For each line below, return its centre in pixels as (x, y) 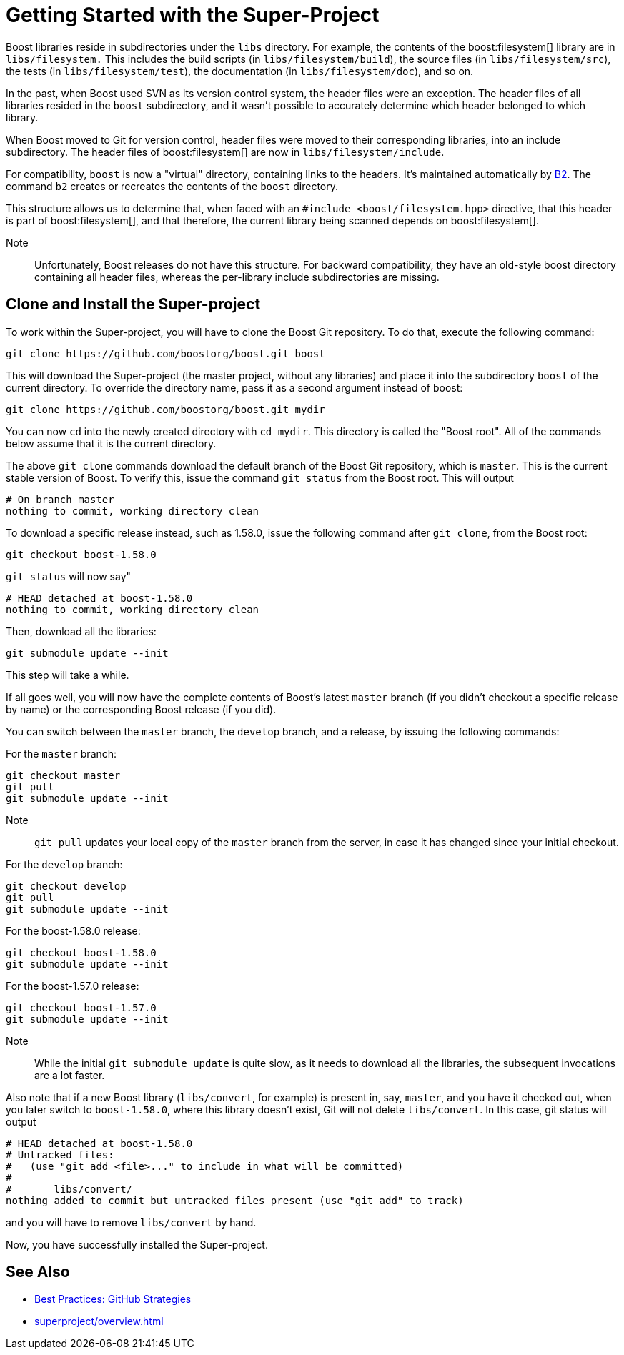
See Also (38, 1272)
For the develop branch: (64, 864)
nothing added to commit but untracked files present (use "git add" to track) (235, 1200)
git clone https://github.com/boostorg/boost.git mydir (165, 409)
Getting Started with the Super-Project (193, 15)
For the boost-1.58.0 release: (73, 930)
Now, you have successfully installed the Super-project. (137, 1244)
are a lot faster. (70, 1075)
